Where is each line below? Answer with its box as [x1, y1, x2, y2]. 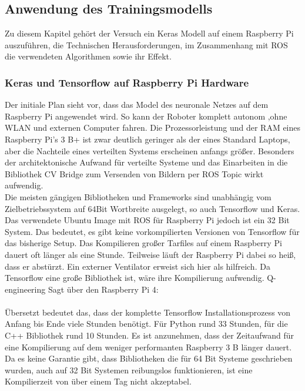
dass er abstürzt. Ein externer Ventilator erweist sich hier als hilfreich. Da [5, 260, 270, 272]
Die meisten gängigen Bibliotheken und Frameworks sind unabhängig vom [5, 190, 272, 203]
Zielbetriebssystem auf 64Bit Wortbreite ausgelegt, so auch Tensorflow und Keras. [5, 202, 300, 214]
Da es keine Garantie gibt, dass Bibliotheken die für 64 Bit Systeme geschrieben [5, 352, 293, 365]
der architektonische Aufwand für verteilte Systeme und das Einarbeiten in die [5, 156, 288, 168]
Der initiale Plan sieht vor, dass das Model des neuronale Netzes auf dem [5, 98, 269, 111]
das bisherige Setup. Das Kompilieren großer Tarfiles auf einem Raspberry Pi [5, 237, 282, 249]
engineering [5, 283, 46, 295]
